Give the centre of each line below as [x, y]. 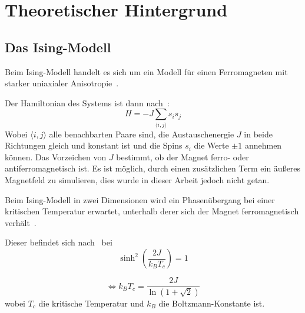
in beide [258, 134]
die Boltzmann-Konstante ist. [212, 303]
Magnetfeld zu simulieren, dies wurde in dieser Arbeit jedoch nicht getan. [137, 180]
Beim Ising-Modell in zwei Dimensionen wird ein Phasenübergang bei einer [140, 199]
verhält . [21, 222]
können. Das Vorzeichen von [56, 156]
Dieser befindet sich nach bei [59, 242]
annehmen [263, 145]
